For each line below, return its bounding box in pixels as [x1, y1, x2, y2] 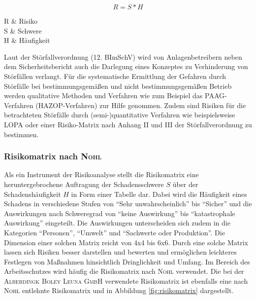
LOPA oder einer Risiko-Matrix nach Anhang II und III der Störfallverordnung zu [4, 119, 252, 129]
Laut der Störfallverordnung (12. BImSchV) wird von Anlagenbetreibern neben [4, 51, 242, 62]
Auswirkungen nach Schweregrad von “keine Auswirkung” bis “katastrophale [4, 208, 235, 218]
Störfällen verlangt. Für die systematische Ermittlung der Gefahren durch [4, 71, 226, 81]
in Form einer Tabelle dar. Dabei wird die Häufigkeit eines [71, 188, 247, 199]
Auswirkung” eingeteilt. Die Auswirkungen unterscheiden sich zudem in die [4, 218, 230, 228]
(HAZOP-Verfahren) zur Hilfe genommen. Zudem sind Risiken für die [35, 100, 246, 110]
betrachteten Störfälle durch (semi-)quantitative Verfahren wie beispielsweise [4, 110, 235, 120]
